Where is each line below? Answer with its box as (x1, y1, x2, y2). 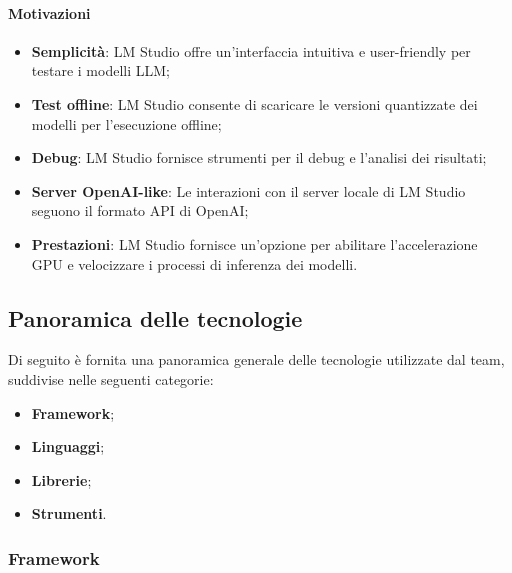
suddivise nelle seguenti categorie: (8, 368, 214, 389)
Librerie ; (31, 469, 92, 490)
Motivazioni (8, 2, 91, 23)
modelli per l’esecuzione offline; (31, 113, 222, 134)
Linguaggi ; (31, 436, 105, 457)
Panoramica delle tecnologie (8, 302, 303, 333)
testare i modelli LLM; (31, 60, 170, 81)
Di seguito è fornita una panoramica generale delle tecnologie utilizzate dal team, (8, 349, 505, 370)
